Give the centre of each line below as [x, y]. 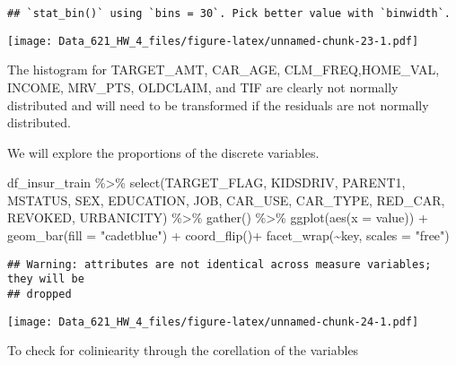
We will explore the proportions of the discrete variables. [163, 152]
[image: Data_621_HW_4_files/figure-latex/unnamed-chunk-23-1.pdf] [213, 41]
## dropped [39, 294]
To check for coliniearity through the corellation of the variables [183, 350]
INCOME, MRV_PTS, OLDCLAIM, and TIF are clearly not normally [203, 87]
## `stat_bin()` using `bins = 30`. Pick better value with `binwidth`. [229, 13]
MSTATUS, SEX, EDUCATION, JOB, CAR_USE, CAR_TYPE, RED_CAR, [226, 200]
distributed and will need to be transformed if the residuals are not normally [218, 104]
